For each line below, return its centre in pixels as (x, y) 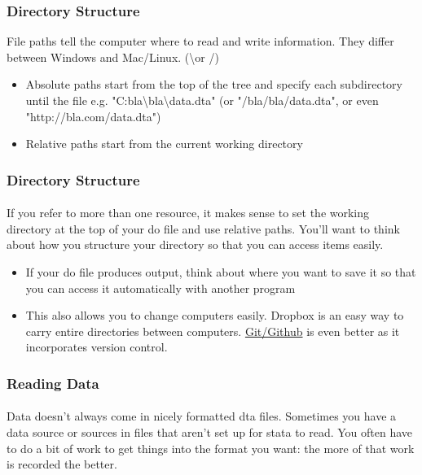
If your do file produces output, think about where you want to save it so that (221, 272)
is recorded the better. (62, 464)
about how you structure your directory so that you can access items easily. (195, 244)
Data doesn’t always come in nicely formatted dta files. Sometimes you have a (202, 416)
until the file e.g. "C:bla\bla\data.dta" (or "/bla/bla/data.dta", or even (202, 100)
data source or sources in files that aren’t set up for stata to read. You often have (210, 432)
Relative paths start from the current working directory (164, 144)
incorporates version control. (97, 347)
